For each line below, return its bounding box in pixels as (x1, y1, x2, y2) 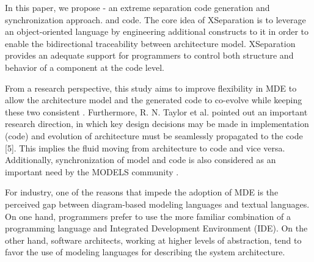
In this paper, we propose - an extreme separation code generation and (5, 1, 270, 13)
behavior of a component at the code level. (5, 60, 164, 73)
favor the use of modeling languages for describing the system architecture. (5, 246, 285, 258)
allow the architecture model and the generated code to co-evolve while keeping (5, 93, 302, 106)
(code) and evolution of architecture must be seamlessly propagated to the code (5, 129, 303, 142)
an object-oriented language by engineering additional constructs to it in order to (5, 25, 309, 38)
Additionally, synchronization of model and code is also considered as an (5, 153, 276, 166)
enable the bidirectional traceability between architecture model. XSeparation (5, 37, 296, 49)
